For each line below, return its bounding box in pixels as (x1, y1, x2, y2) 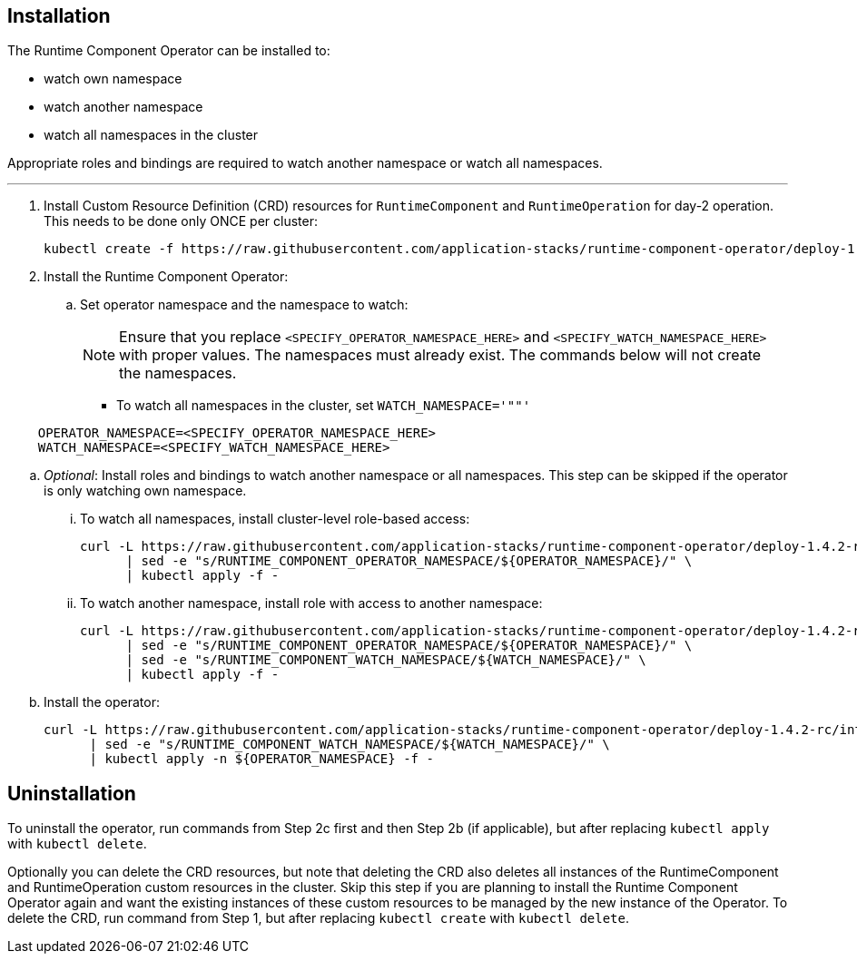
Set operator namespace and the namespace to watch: (80, 297, 409, 313)
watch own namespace (44, 71, 182, 87)
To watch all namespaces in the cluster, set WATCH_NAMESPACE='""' (116, 397, 531, 414)
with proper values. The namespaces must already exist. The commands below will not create (119, 346, 762, 365)
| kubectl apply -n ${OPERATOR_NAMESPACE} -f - (89, 751, 434, 767)
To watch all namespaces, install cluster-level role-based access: (80, 511, 470, 527)
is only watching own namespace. (44, 483, 247, 499)
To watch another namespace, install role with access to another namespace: (80, 595, 543, 612)
